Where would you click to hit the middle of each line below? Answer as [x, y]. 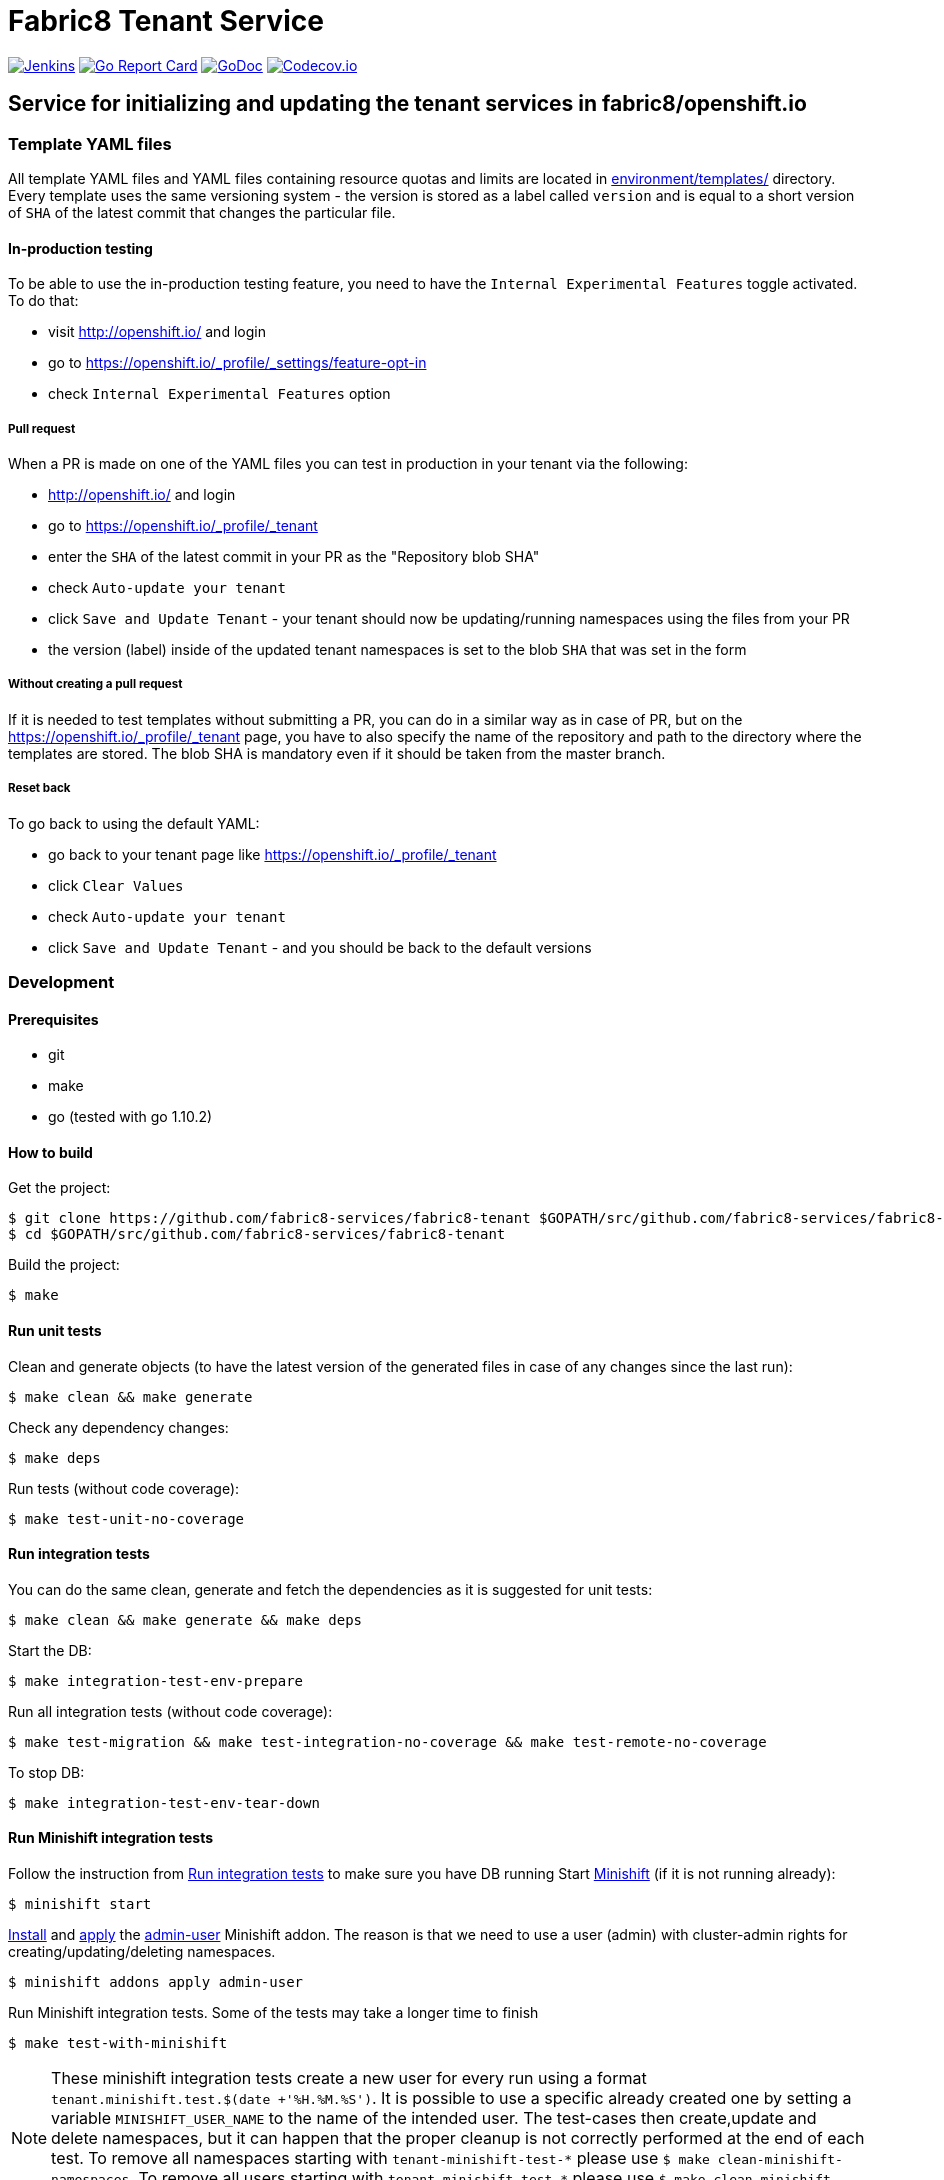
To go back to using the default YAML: [134, 823]
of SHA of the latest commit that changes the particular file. [202, 212]
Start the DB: [50, 1650]
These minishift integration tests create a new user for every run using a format [349, 2078]
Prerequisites [53, 1019]
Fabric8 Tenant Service [166, 21]
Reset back [39, 788]
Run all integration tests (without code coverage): [170, 1711]
